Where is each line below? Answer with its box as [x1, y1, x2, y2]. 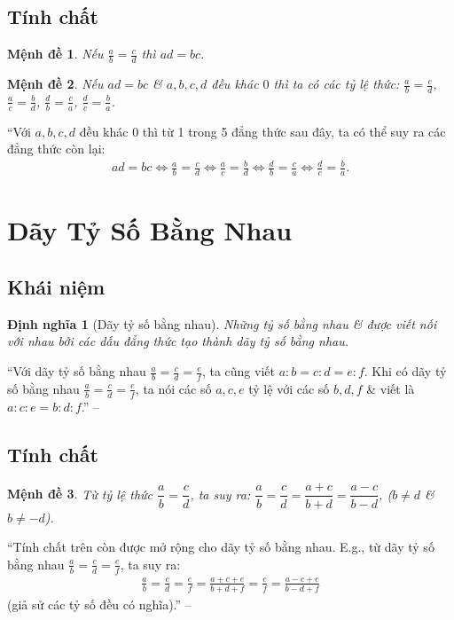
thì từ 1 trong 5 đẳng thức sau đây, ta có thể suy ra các [142, 122, 446, 140]
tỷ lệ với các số [248, 379, 330, 397]
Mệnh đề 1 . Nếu [7, 44, 104, 63]
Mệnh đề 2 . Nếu [7, 75, 104, 93]
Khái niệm [7, 273, 106, 301]
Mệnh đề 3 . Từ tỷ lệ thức [7, 484, 153, 503]
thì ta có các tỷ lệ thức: [273, 75, 400, 93]
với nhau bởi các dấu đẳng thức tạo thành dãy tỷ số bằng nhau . [7, 332, 349, 350]
